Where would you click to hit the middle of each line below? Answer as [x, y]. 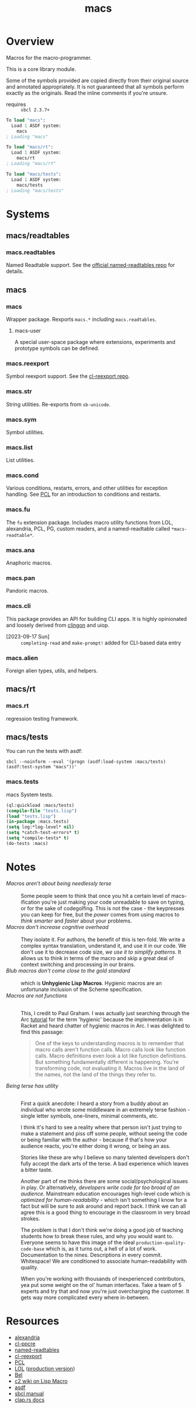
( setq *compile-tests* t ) [37, 838]
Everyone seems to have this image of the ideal [78, 1242]
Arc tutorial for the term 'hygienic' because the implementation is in [102, 1019]
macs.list [20, 447]
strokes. [30, 1218]
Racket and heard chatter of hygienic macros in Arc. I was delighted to [105, 1025]
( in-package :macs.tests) [37, 822]
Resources [33, 1321]
